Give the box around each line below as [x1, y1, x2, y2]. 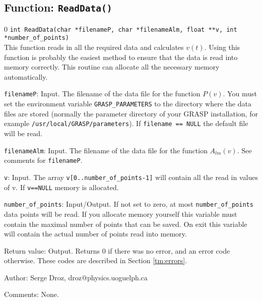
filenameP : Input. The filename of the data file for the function [4, 88, 201, 99]
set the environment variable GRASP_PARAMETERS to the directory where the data [4, 98, 251, 109]
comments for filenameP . [4, 155, 83, 165]
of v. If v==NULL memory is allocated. [4, 182, 119, 192]
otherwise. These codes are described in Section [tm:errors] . [4, 255, 187, 266]
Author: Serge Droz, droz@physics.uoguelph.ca [4, 272, 148, 282]
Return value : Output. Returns [4, 245, 100, 256]
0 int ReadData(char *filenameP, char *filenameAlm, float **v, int [4, 23, 237, 34]
